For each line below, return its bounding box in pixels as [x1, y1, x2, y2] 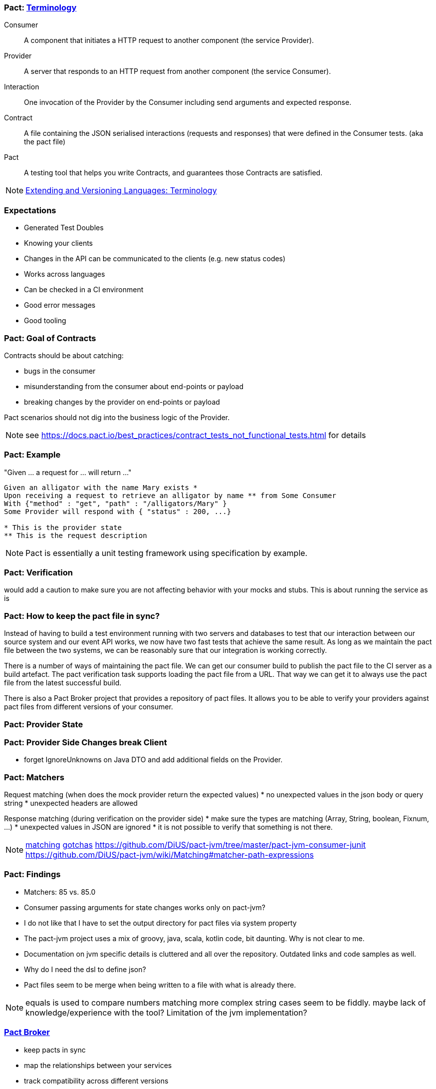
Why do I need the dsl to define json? [24, 965, 146, 974]
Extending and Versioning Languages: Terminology [25, 185, 217, 196]
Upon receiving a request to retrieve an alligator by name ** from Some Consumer [4, 491, 336, 500]
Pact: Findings [4, 869, 61, 880]
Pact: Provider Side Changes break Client [4, 737, 167, 747]
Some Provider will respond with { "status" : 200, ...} [4, 507, 231, 516]
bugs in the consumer [24, 366, 96, 375]
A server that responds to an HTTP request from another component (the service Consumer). [24, 67, 331, 76]
